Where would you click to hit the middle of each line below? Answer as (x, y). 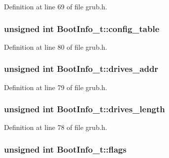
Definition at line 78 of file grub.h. (56, 127)
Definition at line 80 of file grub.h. (56, 47)
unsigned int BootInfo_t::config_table (82, 28)
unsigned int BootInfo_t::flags (65, 149)
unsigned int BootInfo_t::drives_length (84, 109)
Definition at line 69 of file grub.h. (56, 6)
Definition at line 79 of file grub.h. (56, 87)
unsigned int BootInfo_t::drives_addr (81, 69)
